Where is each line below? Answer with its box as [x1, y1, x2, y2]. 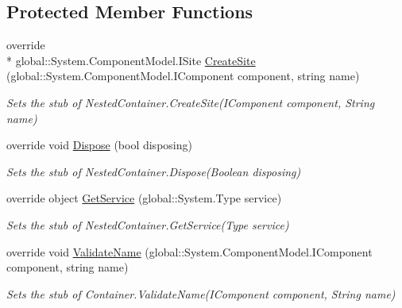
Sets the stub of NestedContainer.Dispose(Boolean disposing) [6, 163, 301, 179]
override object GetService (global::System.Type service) [6, 190, 282, 206]
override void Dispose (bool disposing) [6, 137, 192, 153]
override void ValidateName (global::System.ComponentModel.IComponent [6, 243, 373, 260]
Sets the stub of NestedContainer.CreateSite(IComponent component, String [6, 94, 375, 110]
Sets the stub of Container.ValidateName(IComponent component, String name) [6, 285, 396, 302]
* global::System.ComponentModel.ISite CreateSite [6, 52, 256, 68]
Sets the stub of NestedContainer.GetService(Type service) [6, 216, 289, 233]
